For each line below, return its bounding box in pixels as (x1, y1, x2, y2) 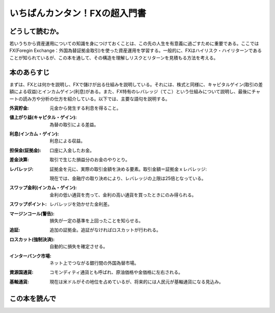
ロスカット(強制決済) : (9, 236, 55, 242)
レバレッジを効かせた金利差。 (49, 201, 112, 207)
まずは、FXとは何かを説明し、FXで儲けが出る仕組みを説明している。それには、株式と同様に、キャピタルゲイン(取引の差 (9, 81, 263, 88)
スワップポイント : (9, 201, 47, 207)
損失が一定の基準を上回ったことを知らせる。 (49, 218, 144, 223)
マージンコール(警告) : (9, 210, 54, 216)
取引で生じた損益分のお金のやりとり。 (49, 157, 130, 163)
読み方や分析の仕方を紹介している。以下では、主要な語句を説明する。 (22, 96, 170, 102)
